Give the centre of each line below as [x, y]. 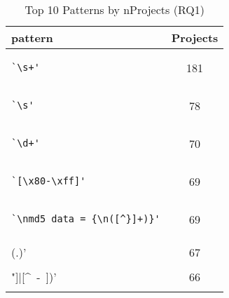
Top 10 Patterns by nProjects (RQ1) [114, 9]
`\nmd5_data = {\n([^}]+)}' [86, 219]
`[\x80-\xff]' [49, 181]
